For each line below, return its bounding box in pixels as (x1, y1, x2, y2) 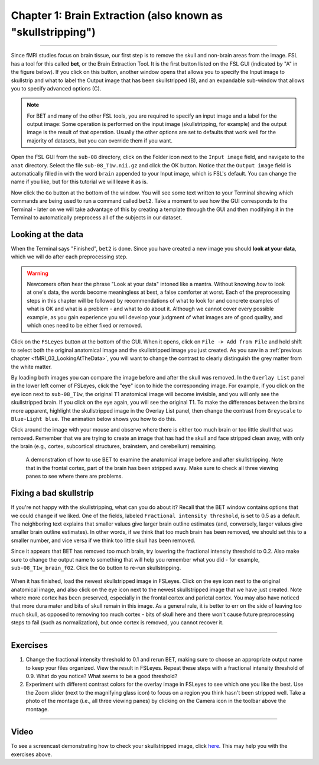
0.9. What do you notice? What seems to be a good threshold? (25, 672, 178, 679)
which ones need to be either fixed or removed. (27, 322, 142, 329)
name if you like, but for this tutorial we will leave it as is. (11, 178, 148, 186)
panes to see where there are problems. (25, 473, 123, 480)
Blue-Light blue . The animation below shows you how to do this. (11, 415, 177, 422)
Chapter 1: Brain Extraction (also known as (11, 9, 223, 22)
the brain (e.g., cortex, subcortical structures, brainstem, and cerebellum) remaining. (11, 443, 217, 450)
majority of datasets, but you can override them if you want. (27, 137, 172, 144)
